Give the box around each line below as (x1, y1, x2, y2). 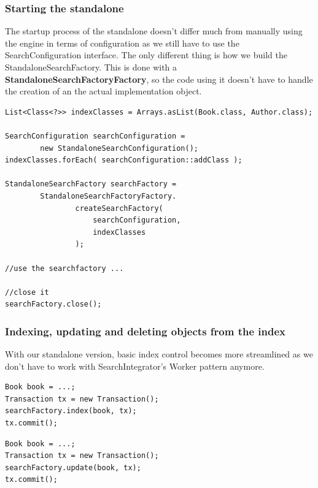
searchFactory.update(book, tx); (5, 463, 141, 472)
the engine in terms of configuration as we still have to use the (5, 36, 239, 49)
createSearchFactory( (75, 204, 163, 213)
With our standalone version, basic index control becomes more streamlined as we (5, 348, 313, 360)
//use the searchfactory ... (5, 264, 124, 273)
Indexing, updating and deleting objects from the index (5, 323, 286, 338)
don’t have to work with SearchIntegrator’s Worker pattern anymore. (5, 359, 265, 372)
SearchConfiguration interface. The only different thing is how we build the (5, 48, 287, 61)
